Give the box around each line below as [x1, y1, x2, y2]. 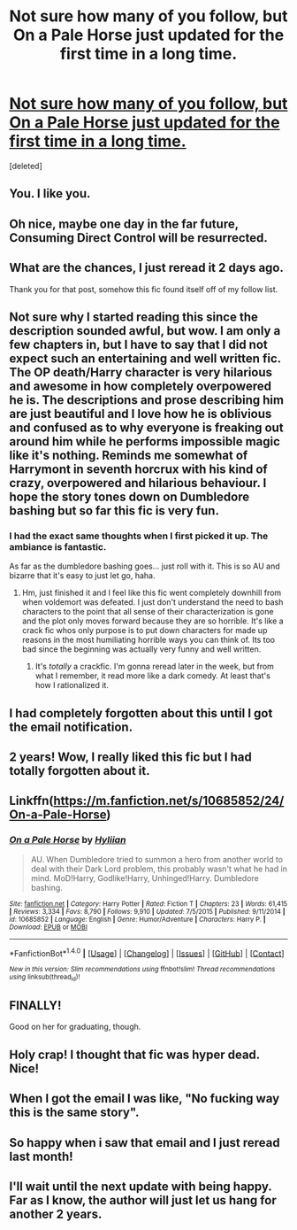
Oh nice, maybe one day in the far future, [9, 216, 239, 231]
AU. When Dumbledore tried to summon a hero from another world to [30, 854, 284, 864]
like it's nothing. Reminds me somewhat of [9, 447, 248, 462]
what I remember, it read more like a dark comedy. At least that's [34, 670, 271, 681]
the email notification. [9, 719, 133, 734]
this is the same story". [9, 1105, 140, 1120]
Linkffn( [9, 793, 55, 808]
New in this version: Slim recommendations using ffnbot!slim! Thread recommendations [9, 965, 276, 974]
